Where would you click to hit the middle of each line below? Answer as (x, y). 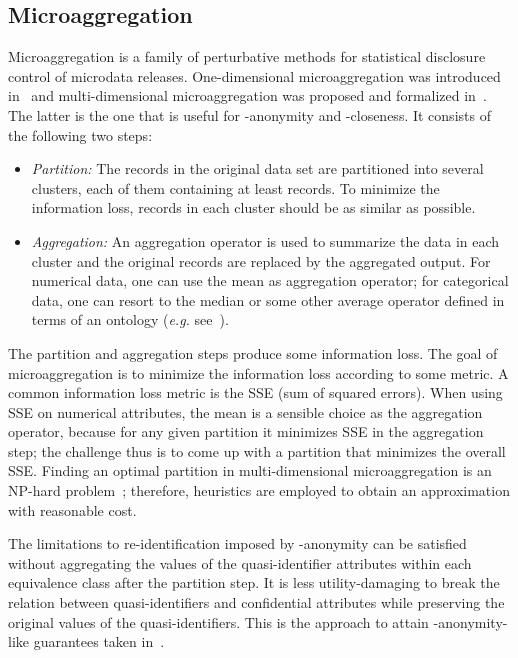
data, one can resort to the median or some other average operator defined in (268, 299)
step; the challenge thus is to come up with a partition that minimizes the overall (257, 450)
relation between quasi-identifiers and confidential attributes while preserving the (256, 602)
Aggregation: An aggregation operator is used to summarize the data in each (265, 240)
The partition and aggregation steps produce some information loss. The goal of (253, 352)
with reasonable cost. (72, 509)
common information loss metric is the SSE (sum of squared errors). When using (255, 392)
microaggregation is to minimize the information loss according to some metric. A (258, 372)
